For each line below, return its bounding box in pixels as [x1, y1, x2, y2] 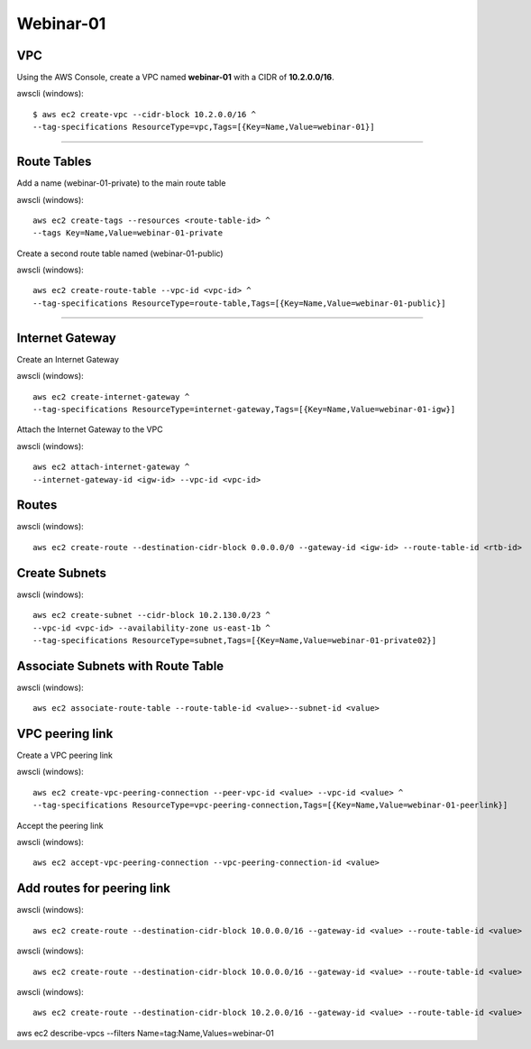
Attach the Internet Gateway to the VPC [16, 424, 163, 435]
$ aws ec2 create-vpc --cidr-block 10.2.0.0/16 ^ [32, 109, 257, 119]
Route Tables [16, 154, 92, 170]
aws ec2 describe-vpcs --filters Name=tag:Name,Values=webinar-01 [16, 1027, 274, 1038]
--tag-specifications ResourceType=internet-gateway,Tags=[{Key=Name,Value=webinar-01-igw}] [32, 404, 456, 414]
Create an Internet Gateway [16, 354, 119, 364]
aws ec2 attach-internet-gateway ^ [32, 462, 190, 473]
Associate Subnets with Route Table [16, 658, 224, 674]
